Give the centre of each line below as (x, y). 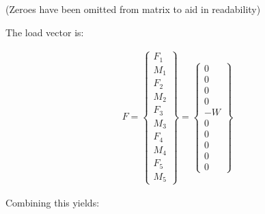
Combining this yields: (53, 202)
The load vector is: (45, 32)
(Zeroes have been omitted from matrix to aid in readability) (133, 9)
